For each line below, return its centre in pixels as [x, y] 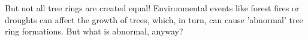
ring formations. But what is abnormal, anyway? [94, 31]
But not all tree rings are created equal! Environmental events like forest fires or [152, 8]
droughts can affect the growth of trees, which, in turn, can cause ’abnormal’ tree [154, 19]
